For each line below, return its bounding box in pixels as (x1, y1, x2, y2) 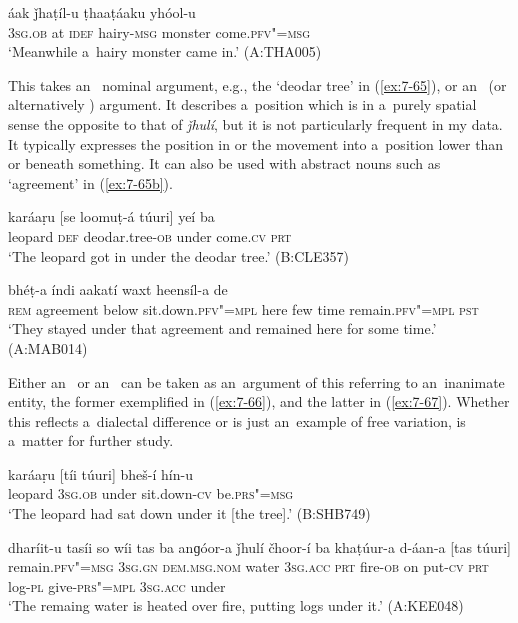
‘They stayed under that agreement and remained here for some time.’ (8, 318, 437, 339)
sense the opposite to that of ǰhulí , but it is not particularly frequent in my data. (8, 113, 503, 134)
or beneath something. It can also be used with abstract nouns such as (8, 153, 441, 174)
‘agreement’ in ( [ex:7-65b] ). (8, 172, 173, 193)
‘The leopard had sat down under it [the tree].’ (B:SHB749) (8, 503, 371, 524)
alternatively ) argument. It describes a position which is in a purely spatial (8, 94, 477, 115)
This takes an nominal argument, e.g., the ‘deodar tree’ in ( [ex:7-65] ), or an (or (8, 74, 507, 95)
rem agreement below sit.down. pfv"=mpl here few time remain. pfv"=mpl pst (8, 298, 479, 319)
